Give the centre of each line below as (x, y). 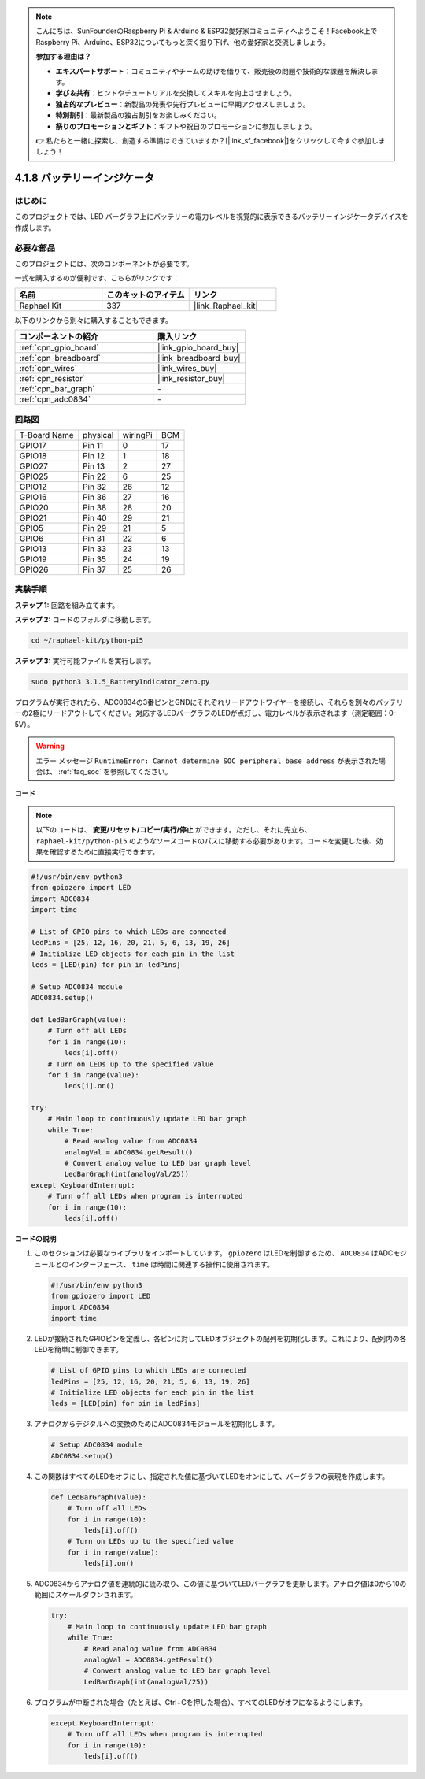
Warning (50, 746)
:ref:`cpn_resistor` (52, 379)
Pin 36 (95, 497)
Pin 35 (94, 559)
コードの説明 (35, 1238)
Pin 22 (94, 476)
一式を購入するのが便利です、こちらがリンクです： (97, 278)
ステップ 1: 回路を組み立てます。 (67, 605)
